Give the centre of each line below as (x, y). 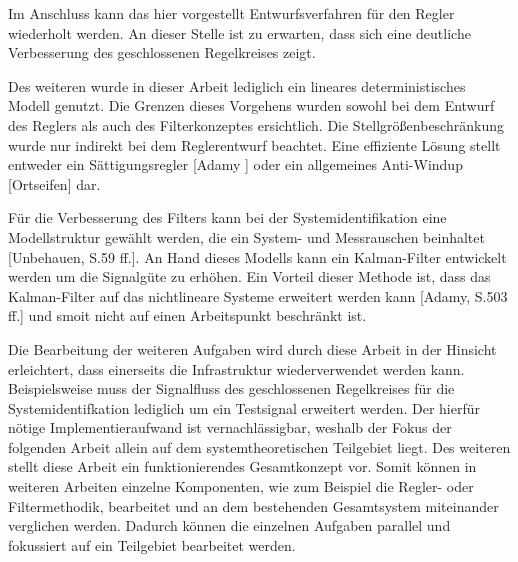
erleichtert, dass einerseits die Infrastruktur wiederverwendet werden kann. (236, 368)
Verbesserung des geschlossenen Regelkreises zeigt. (162, 52)
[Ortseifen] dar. (54, 183)
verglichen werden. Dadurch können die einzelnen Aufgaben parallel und (229, 525)
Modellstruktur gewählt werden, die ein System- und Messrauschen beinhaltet (246, 236)
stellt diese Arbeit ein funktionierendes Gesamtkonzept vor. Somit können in (242, 466)
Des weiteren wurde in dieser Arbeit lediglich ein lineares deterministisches (237, 85)
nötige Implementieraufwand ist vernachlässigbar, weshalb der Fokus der (230, 427)
